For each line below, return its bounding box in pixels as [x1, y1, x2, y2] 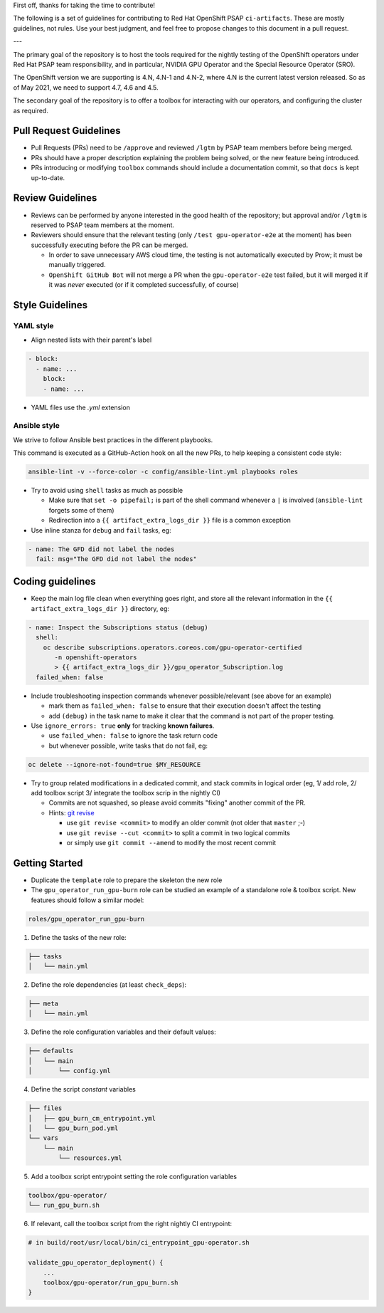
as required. [13, 106, 49, 115]
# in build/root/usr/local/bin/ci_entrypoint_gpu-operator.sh [28, 1239, 250, 1247]
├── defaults [28, 1047, 74, 1055]
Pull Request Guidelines [13, 125, 121, 137]
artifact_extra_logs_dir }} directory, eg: [31, 604, 170, 612]
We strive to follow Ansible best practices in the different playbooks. [13, 435, 213, 444]
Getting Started [13, 857, 83, 869]
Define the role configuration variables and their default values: [31, 1027, 216, 1036]
